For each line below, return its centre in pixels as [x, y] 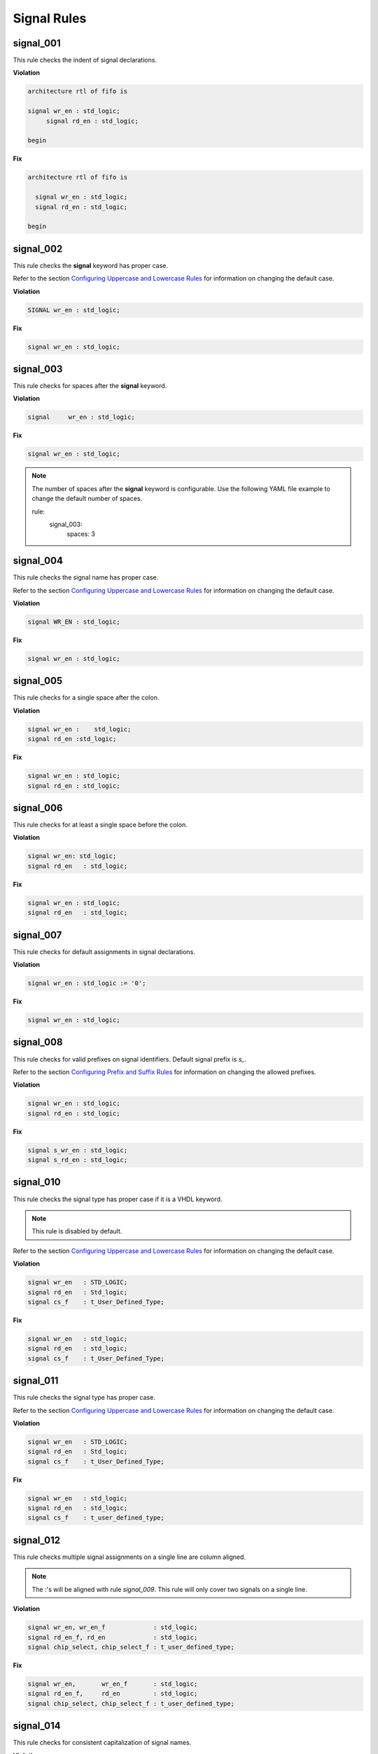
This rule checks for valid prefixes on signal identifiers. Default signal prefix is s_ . [129, 1059]
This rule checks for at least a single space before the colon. [100, 825]
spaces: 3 [81, 534]
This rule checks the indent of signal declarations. [85, 60]
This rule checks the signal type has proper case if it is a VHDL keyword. [118, 1199]
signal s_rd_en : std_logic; [78, 1160]
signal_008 [38, 1042]
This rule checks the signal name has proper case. [86, 577]
